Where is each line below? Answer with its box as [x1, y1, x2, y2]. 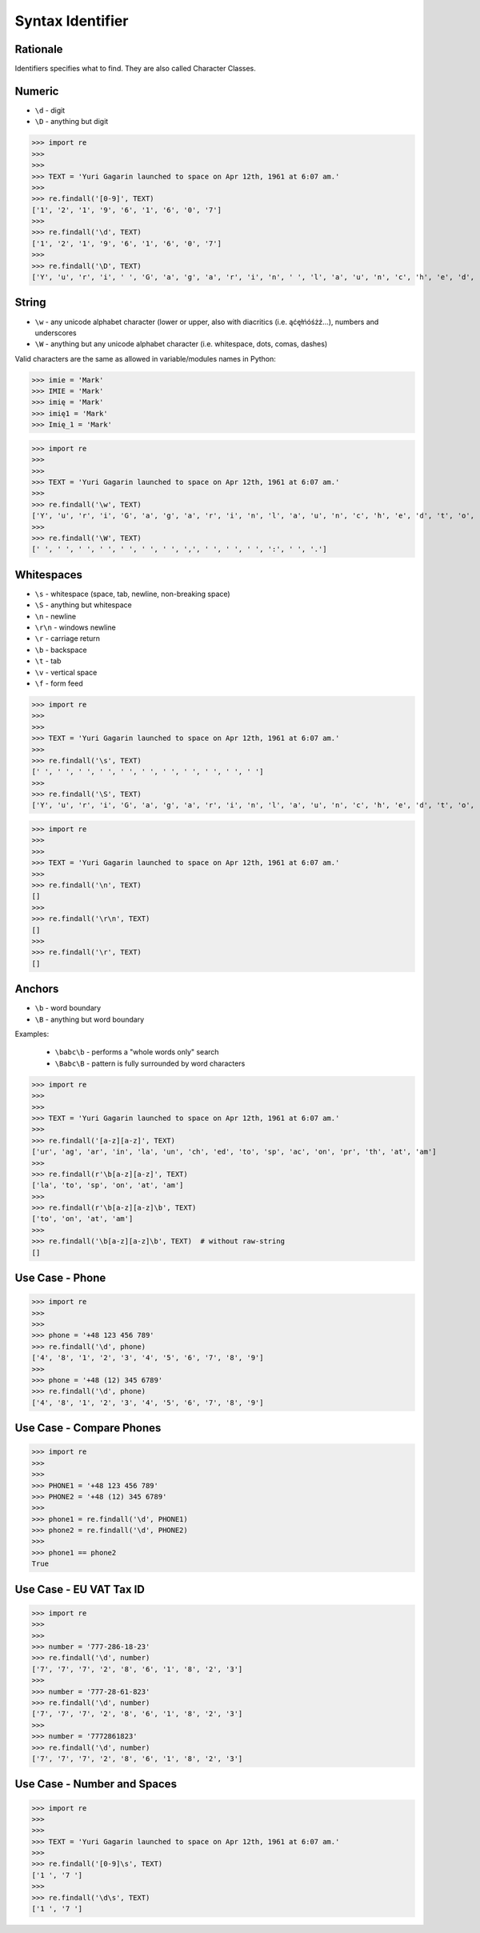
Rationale [14, 42, 63, 56]
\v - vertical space [34, 667, 98, 677]
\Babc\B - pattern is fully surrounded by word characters [54, 1059, 246, 1068]
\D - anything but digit [34, 117, 109, 126]
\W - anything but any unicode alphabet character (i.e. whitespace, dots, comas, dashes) [34, 339, 328, 349]
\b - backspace [34, 645, 87, 654]
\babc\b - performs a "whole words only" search [54, 1047, 219, 1057]
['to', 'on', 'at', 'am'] [31, 1215, 134, 1223]
